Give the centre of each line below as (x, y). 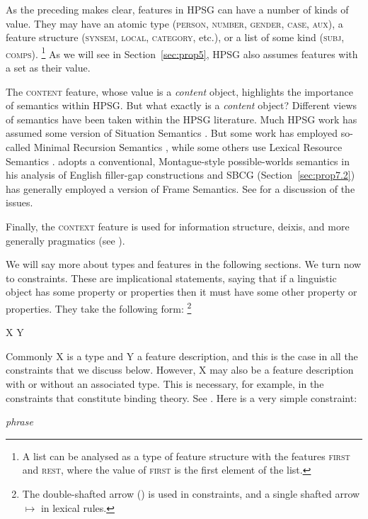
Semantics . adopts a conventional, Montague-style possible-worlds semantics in (178, 161)
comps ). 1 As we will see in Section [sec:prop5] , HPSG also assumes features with (182, 52)
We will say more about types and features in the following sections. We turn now (184, 264)
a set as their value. (48, 68)
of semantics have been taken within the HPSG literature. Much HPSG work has (182, 119)
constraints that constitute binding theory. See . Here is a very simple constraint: (182, 397)
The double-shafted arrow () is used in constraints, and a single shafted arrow (191, 493)
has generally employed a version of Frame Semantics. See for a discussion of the (180, 188)
